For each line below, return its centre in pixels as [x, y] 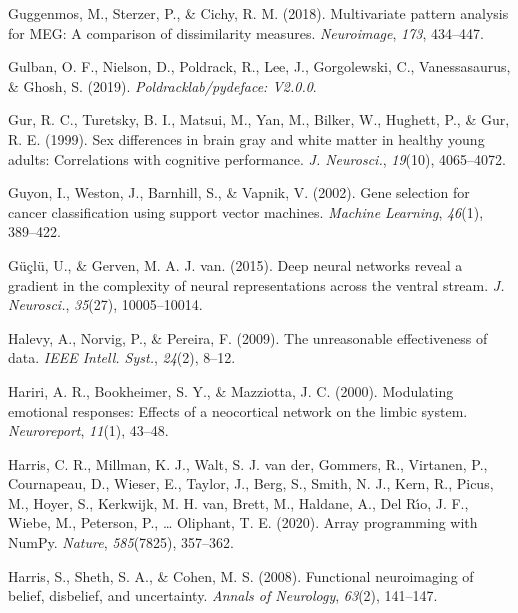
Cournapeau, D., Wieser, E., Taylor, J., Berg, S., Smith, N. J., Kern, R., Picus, [251, 483]
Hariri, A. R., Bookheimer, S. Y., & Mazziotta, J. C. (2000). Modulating [231, 390]
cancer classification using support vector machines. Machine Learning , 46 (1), [246, 211]
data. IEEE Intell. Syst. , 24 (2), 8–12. [122, 357]
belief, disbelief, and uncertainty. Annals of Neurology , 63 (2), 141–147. [223, 595]
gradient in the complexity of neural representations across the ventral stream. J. [256, 284]
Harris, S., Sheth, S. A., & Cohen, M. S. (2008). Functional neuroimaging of [241, 575]
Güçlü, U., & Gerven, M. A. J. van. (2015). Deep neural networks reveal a [235, 264]
